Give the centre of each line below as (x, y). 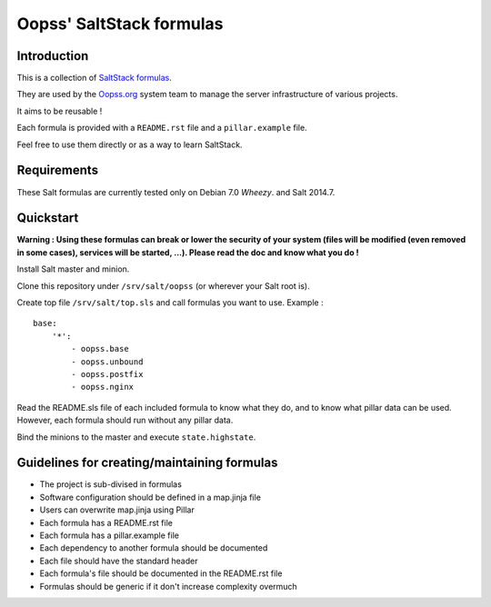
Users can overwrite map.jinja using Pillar (117, 510)
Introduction (53, 56)
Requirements (58, 170)
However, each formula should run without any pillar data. (125, 420)
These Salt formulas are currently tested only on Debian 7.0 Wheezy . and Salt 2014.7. (176, 192)
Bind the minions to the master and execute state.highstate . (136, 437)
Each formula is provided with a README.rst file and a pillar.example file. (162, 128)
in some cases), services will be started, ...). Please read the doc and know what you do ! (188, 252)
